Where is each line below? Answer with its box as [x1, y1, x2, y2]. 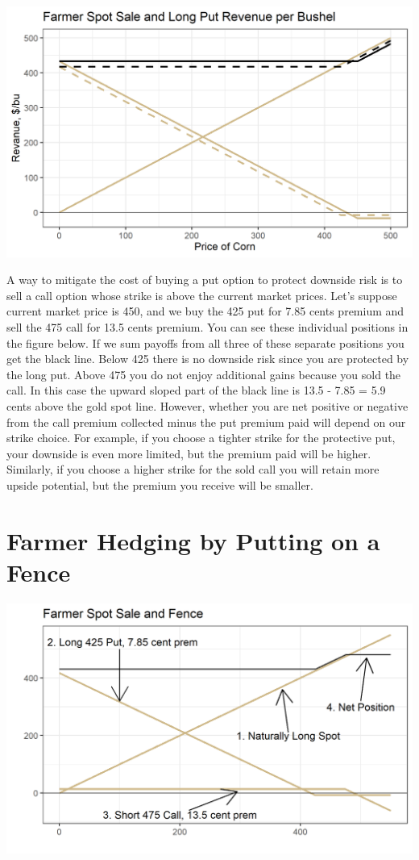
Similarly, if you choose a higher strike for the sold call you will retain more [6, 461, 380, 478]
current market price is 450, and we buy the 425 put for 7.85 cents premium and [6, 303, 404, 319]
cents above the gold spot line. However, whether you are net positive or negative [6, 397, 409, 414]
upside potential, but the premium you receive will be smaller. [6, 476, 313, 493]
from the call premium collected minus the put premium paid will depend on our [6, 413, 406, 430]
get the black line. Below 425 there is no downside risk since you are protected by [6, 350, 409, 367]
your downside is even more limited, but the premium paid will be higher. [6, 445, 371, 461]
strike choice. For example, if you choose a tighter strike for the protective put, [6, 429, 396, 446]
